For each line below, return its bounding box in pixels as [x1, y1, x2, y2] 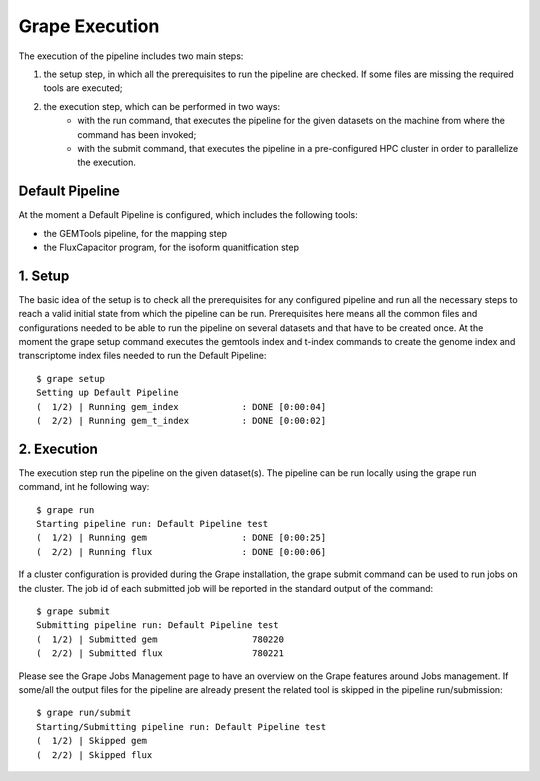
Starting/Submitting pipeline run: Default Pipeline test [36, 721, 327, 732]
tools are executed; [43, 82, 123, 94]
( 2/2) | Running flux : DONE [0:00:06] [36, 546, 327, 557]
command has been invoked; [77, 128, 197, 140]
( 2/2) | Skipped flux [36, 749, 153, 760]
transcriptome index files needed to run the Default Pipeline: [18, 350, 267, 362]
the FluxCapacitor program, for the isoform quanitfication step [43, 241, 300, 253]
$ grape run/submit [36, 707, 132, 719]
